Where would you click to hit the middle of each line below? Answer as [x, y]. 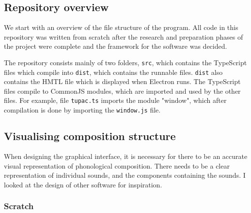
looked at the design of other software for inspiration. [83, 184]
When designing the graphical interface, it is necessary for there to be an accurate [126, 156]
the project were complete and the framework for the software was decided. [116, 46]
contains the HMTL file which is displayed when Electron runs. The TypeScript [122, 81]
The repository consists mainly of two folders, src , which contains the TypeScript [125, 62]
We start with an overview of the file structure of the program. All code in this [121, 27]
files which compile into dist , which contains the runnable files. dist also [113, 72]
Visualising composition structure [90, 136]
